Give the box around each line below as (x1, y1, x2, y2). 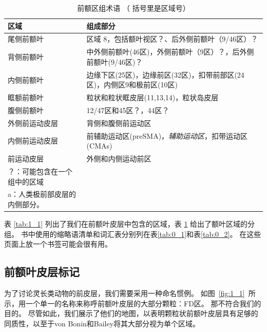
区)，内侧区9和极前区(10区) (86, 79, 178, 90)
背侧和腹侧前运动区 (86, 117, 151, 128)
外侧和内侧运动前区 (86, 153, 151, 164)
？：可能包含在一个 (8, 165, 72, 176)
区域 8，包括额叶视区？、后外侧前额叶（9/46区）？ (86, 33, 258, 44)
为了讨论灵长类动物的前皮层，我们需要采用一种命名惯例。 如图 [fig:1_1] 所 (4, 288, 256, 299)
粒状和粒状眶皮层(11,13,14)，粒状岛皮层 (86, 92, 219, 103)
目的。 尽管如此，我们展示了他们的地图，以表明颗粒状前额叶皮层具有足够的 (4, 308, 258, 319)
